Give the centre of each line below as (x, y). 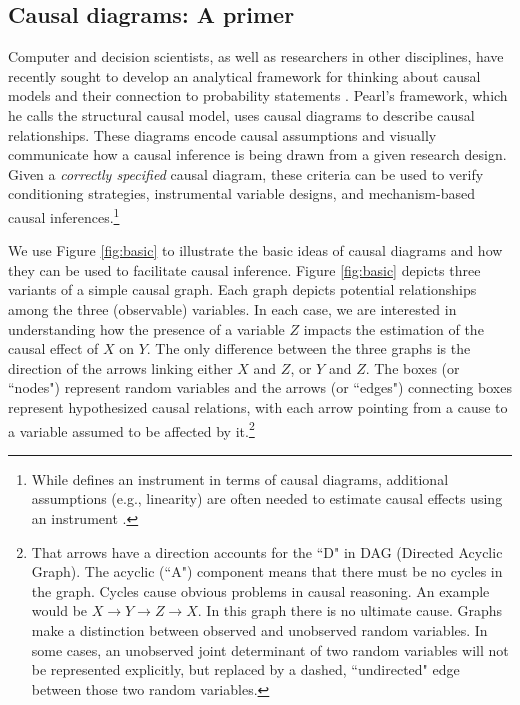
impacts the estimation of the (393, 328)
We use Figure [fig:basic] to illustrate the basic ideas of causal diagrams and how (255, 250)
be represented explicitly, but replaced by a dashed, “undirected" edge (245, 669)
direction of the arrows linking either (120, 367)
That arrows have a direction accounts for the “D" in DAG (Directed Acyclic (267, 551)
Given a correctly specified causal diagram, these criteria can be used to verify (246, 173)
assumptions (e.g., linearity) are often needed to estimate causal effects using (267, 498)
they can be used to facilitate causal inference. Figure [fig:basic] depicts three (244, 269)
